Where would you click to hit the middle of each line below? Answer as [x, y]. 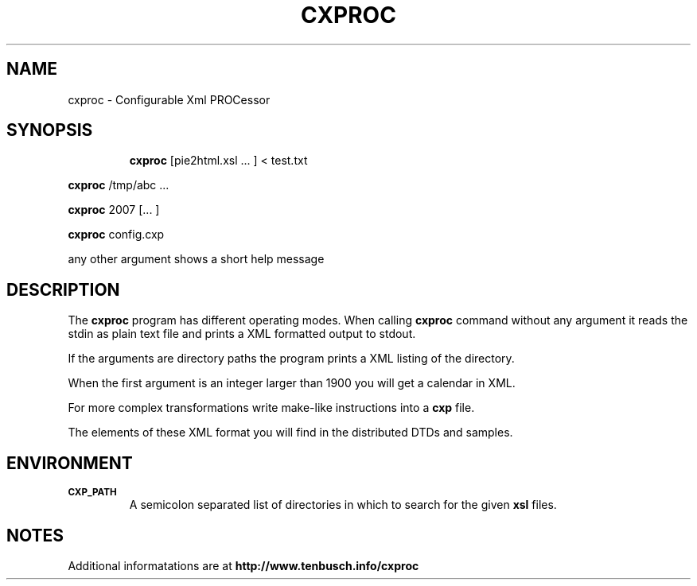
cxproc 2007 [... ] [114, 210]
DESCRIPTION [63, 289]
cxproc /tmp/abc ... [119, 185]
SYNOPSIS [50, 130]
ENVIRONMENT [70, 463]
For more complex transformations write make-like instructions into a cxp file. [271, 408]
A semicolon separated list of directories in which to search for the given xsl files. [343, 505]
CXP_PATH [92, 493]
